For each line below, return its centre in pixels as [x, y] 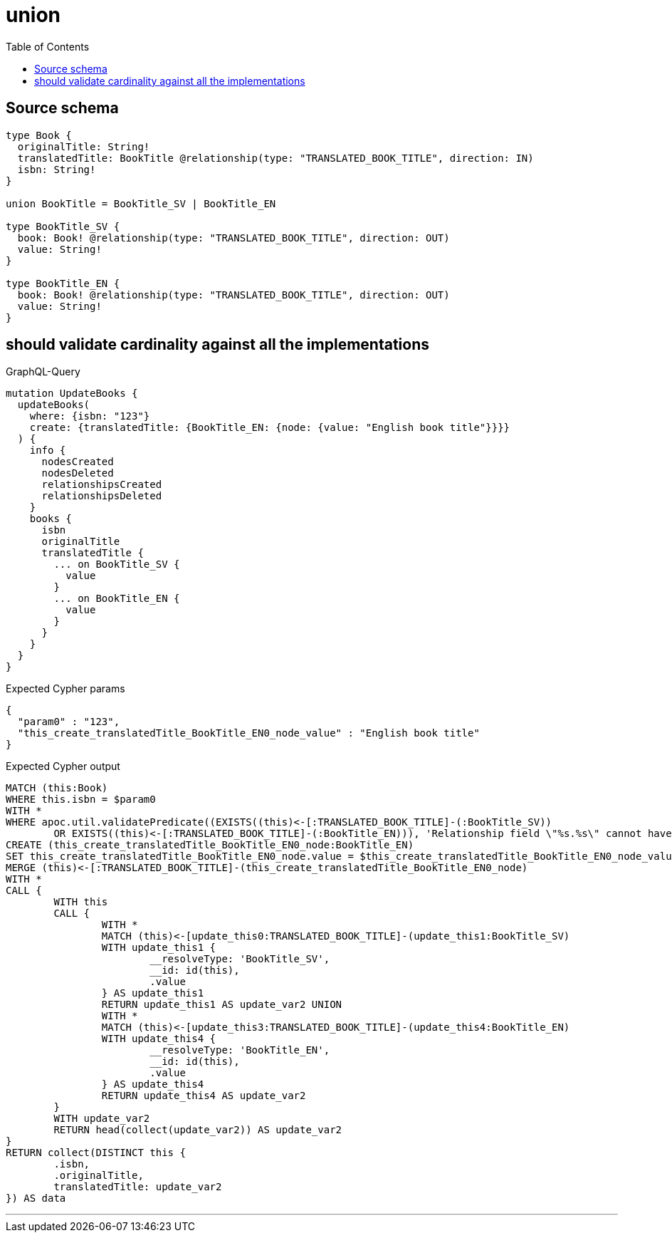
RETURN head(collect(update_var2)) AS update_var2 [198, 1130]
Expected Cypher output [63, 766]
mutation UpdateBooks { [72, 394]
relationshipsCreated [102, 485]
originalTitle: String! [84, 146]
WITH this [81, 902]
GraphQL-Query [43, 372]
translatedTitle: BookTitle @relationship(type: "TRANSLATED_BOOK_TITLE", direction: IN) [275, 158]
